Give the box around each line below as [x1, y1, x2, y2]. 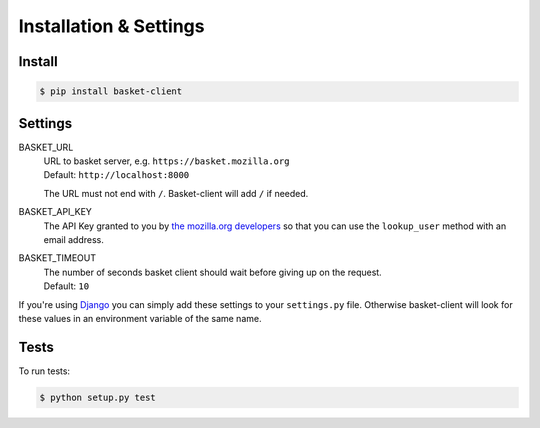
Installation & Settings [18, 15, 205, 37]
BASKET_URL [18, 141, 74, 153]
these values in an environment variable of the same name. [18, 312, 262, 324]
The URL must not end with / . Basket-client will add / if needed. [43, 187, 309, 199]
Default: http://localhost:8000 [43, 169, 190, 181]
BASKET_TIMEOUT [18, 252, 97, 264]
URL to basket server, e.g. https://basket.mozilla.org [43, 155, 290, 167]
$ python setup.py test [39, 391, 157, 403]
